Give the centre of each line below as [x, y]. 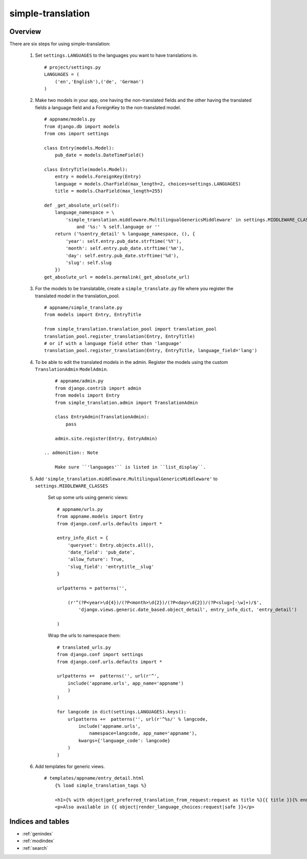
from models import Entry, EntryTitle [93, 315]
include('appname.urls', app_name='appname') [126, 683]
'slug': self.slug [89, 263]
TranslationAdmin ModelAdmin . [72, 370]
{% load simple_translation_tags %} [101, 785]
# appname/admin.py [79, 381]
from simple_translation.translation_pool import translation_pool [130, 329]
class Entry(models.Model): [79, 148]
